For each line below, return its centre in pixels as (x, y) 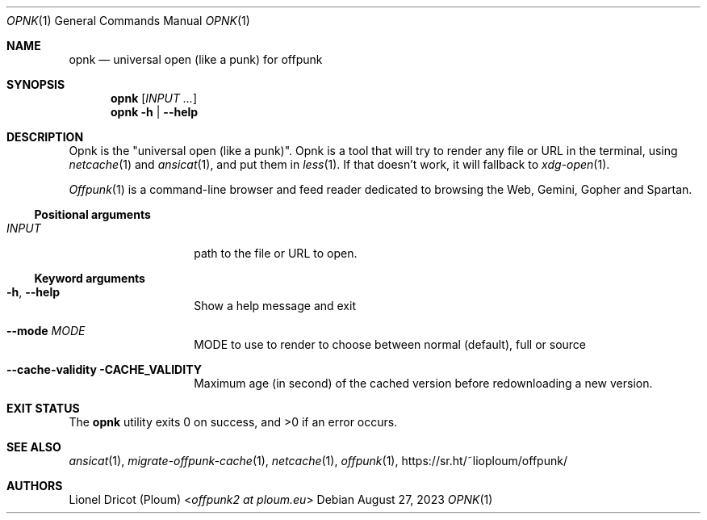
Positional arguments (92, 214)
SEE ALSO (34, 447)
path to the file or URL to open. (276, 253)
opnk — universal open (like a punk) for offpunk (196, 59)
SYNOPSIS (36, 84)
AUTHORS (35, 486)
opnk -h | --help (155, 112)
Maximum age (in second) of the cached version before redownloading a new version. (423, 383)
